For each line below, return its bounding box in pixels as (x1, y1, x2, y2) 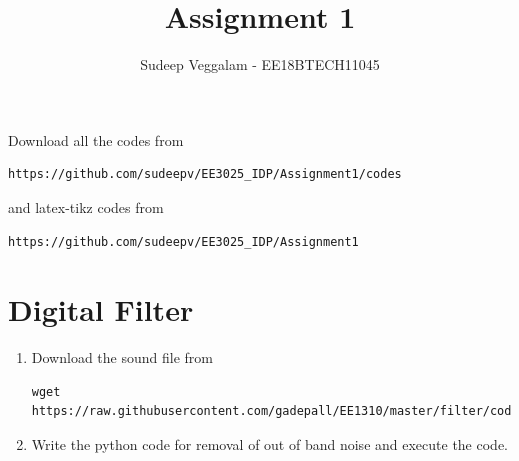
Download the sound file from (31, 347, 213, 368)
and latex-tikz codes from (8, 196, 164, 217)
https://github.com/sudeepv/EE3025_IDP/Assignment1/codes (8, 167, 402, 182)
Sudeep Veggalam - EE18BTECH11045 (140, 54, 380, 75)
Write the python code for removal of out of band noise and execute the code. (31, 434, 508, 454)
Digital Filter (8, 289, 194, 330)
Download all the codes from (8, 129, 184, 150)
